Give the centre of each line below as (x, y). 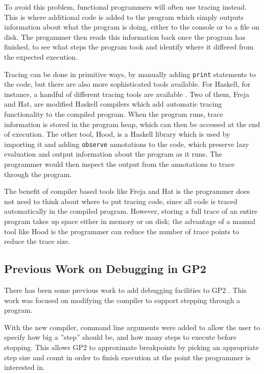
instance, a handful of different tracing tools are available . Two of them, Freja (127, 94)
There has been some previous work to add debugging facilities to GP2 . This (125, 290)
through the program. (38, 174)
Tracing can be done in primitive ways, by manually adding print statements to (130, 74)
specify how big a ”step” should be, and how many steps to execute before (120, 337)
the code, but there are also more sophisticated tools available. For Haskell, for (127, 84)
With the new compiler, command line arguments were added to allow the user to (132, 327)
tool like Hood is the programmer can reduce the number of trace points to (122, 231)
